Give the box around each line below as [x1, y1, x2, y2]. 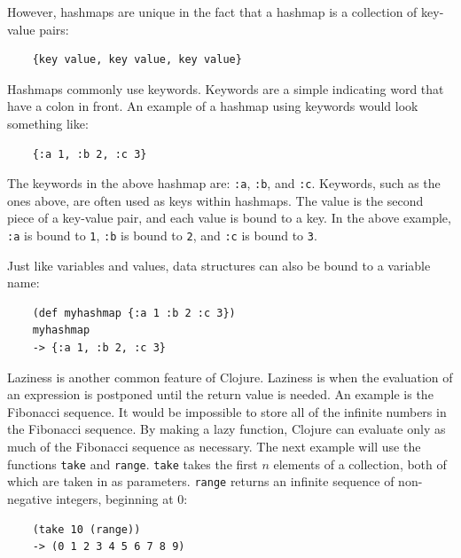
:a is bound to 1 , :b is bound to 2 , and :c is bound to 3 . [7, 226, 317, 244]
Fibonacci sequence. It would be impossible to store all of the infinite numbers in [7, 402, 447, 420]
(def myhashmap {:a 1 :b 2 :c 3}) [32, 306, 236, 319]
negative [7, 489, 52, 507]
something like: [7, 114, 89, 132]
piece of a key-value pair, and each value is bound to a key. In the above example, [7, 208, 451, 227]
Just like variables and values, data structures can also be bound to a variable [7, 255, 431, 274]
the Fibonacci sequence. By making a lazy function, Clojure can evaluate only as [7, 420, 446, 438]
